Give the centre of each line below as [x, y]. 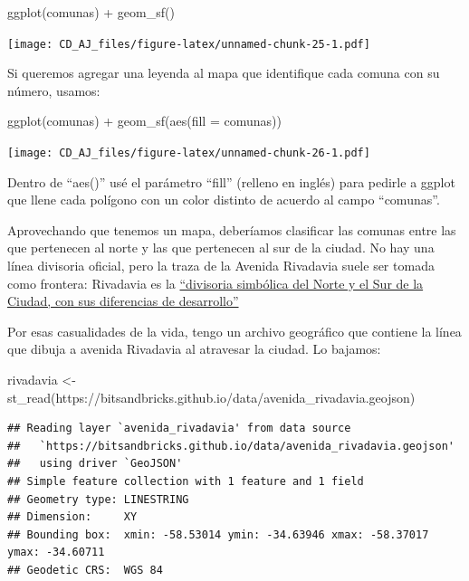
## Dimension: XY [72, 517]
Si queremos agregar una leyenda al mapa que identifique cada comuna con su [224, 73]
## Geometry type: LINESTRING [98, 499]
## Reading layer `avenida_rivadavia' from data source [179, 429]
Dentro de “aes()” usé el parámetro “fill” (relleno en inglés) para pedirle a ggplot [231, 181]
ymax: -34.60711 [56, 552]
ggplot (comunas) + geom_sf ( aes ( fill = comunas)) [144, 121]
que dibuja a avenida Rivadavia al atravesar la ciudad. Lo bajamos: [194, 349]
